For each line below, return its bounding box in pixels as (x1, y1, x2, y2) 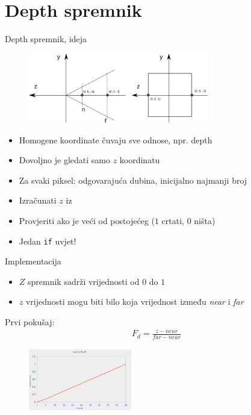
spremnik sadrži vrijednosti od (28, 275, 140, 287)
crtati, (161, 214, 184, 226)
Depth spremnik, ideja (5, 33, 87, 45)
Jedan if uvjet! (19, 234, 76, 247)
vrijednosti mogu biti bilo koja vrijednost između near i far (25, 295, 244, 308)
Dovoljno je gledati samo (19, 154, 110, 166)
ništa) (194, 214, 215, 226)
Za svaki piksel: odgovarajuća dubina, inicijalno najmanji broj (19, 173, 247, 186)
